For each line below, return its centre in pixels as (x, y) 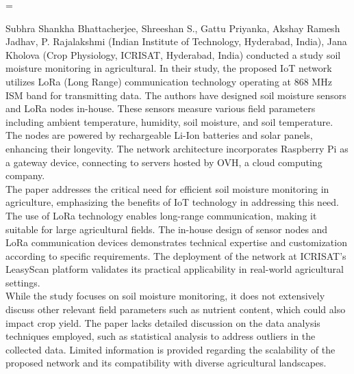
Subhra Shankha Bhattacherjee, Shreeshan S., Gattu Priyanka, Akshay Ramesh (173, 28)
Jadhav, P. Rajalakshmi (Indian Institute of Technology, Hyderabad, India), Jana (176, 41)
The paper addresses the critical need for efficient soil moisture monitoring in (167, 188)
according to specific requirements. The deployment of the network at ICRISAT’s (176, 255)
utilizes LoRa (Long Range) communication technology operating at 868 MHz (169, 81)
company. (25, 175)
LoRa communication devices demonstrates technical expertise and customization (176, 242)
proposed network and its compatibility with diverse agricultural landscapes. (166, 363)
